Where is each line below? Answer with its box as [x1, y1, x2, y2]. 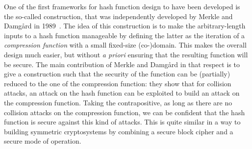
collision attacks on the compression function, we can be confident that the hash [4, 107, 245, 117]
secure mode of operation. [4, 136, 81, 146]
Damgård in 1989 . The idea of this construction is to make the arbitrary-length [4, 21, 246, 31]
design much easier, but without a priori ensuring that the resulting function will [4, 49, 248, 59]
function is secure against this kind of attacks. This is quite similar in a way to [4, 117, 241, 127]
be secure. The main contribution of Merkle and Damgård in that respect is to [4, 59, 240, 69]
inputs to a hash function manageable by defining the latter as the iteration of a [4, 30, 245, 40]
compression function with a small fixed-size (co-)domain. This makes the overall [4, 40, 247, 50]
